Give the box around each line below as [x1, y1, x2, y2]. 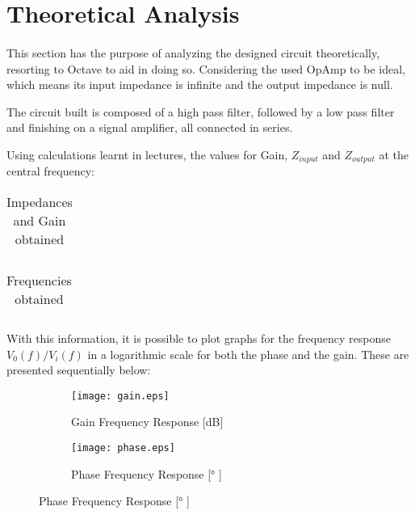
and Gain [13, 210, 66, 230]
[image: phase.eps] [71, 442, 175, 454]
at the [379, 146, 409, 163]
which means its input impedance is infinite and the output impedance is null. [6, 76, 393, 93]
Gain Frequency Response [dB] [71, 413, 224, 430]
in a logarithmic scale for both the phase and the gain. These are [87, 345, 409, 362]
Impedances [6, 192, 73, 211]
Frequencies [6, 270, 72, 289]
